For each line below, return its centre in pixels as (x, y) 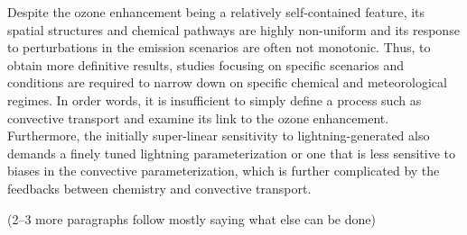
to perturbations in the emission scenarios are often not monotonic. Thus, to (219, 47)
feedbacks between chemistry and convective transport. (159, 188)
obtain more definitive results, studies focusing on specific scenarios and (206, 64)
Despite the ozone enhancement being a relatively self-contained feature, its (216, 12)
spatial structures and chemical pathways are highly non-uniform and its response (233, 29)
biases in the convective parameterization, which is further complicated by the (224, 171)
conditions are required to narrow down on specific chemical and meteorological (227, 82)
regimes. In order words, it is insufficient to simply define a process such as (215, 99)
